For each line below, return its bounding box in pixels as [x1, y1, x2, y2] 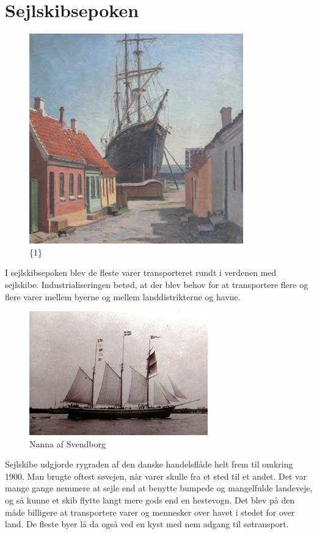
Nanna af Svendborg [29, 437, 106, 450]
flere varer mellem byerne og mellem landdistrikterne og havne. [5, 290, 241, 303]
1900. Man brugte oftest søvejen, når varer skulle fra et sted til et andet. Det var [5, 469, 307, 482]
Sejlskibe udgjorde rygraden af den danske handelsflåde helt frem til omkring [5, 458, 293, 471]
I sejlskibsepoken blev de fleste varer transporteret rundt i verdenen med [5, 266, 277, 279]
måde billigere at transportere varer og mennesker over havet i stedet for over [5, 505, 295, 518]
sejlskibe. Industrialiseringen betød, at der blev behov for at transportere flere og [5, 278, 308, 290]
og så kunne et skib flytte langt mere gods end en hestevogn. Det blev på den [5, 494, 295, 507]
